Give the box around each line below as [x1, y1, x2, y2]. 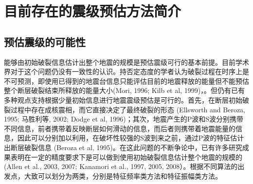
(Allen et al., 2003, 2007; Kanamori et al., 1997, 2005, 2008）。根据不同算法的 [4, 161, 238, 171]
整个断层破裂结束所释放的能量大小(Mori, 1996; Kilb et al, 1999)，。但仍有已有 [4, 85, 245, 95]
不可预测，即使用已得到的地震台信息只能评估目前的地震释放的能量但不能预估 [4, 76, 249, 86]
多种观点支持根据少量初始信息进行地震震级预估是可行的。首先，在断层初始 [4, 94, 242, 105]
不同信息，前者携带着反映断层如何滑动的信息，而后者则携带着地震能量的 [4, 123, 235, 133]
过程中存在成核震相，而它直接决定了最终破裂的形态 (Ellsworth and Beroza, [10, 104, 245, 114]
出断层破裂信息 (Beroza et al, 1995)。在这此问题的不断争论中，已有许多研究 [4, 142, 242, 152]
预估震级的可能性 [4, 34, 86, 49]
